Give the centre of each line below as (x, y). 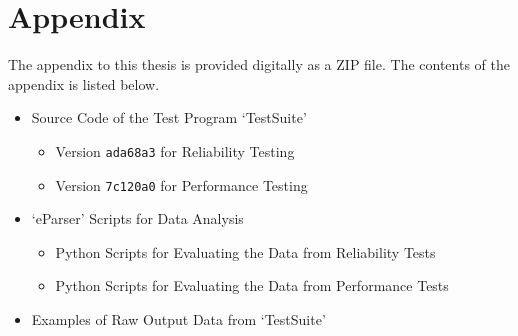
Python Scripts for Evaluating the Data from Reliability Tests (245, 251)
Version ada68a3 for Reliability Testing (175, 150)
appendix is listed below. (84, 83)
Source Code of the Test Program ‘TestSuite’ (169, 117)
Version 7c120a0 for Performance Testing (181, 184)
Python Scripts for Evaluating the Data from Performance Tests (252, 285)
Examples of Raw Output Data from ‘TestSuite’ (178, 319)
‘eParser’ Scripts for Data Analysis (137, 218)
